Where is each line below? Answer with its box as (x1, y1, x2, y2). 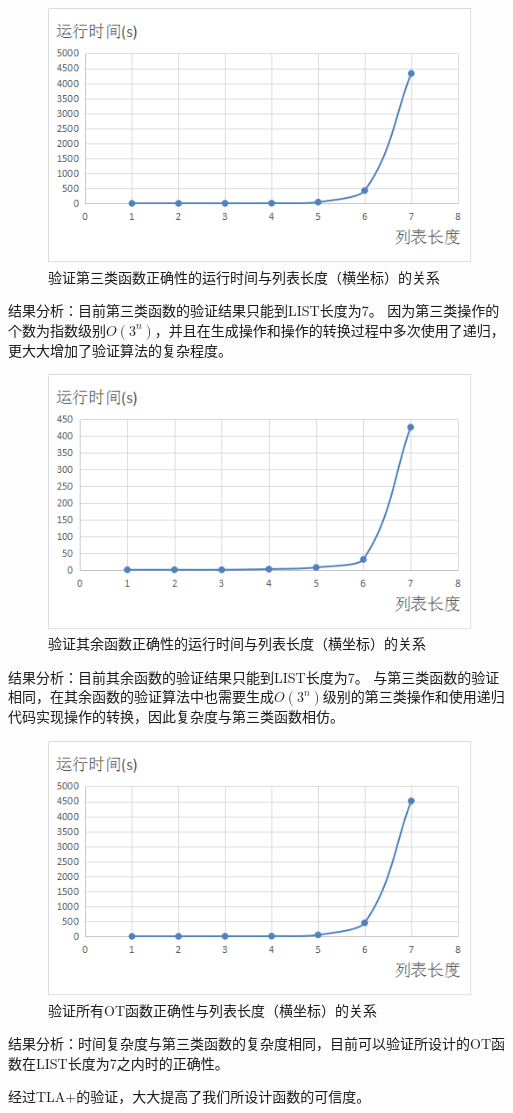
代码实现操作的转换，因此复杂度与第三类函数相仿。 (8, 706, 344, 727)
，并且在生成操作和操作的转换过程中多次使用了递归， (154, 319, 505, 340)
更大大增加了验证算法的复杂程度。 (8, 339, 232, 360)
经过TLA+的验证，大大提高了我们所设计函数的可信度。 (8, 1086, 371, 1107)
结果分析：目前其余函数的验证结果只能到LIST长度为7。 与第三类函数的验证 (8, 666, 500, 687)
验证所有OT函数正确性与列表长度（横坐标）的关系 (48, 999, 377, 1020)
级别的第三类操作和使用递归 (322, 686, 505, 707)
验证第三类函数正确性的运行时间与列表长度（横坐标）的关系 (48, 266, 440, 287)
